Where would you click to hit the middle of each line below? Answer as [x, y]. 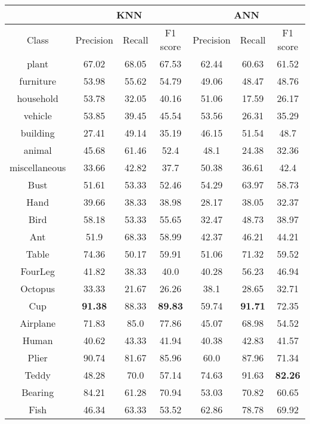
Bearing [38, 392]
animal [38, 150]
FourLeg [38, 271]
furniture [38, 81]
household [38, 98]
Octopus [38, 288]
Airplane [38, 323]
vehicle [38, 115]
